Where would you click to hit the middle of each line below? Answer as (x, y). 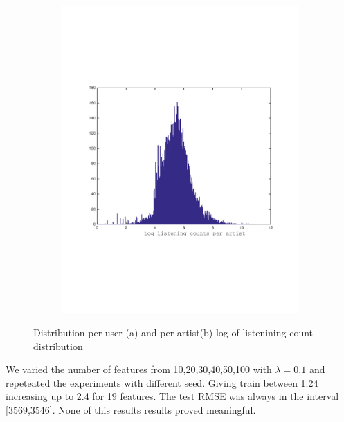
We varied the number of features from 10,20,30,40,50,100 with (139, 369)
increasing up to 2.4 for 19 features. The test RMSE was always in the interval (172, 396)
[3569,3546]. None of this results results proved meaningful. (131, 409)
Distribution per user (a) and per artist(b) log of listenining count (173, 332)
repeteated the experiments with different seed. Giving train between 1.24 (162, 382)
